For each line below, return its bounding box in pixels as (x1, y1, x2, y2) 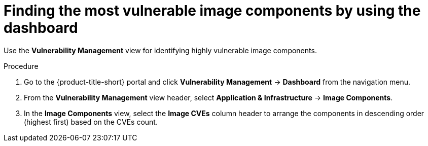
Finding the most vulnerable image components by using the (4, 2, 421, 19)
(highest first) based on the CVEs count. (24, 117, 158, 126)
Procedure (4, 61, 39, 70)
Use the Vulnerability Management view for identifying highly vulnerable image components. (4, 46, 317, 55)
